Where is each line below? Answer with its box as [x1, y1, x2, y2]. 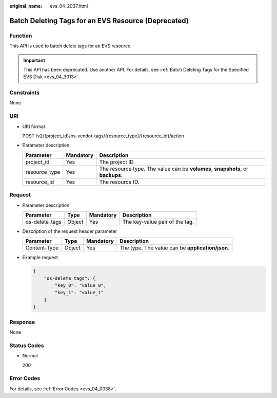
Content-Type [25, 244, 59, 251]
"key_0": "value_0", [54, 283, 107, 288]
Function [9, 32, 32, 39]
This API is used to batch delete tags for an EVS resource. [9, 43, 132, 49]
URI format [22, 123, 46, 130]
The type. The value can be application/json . [120, 244, 230, 251]
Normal [22, 353, 38, 359]
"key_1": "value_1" [54, 290, 104, 296]
